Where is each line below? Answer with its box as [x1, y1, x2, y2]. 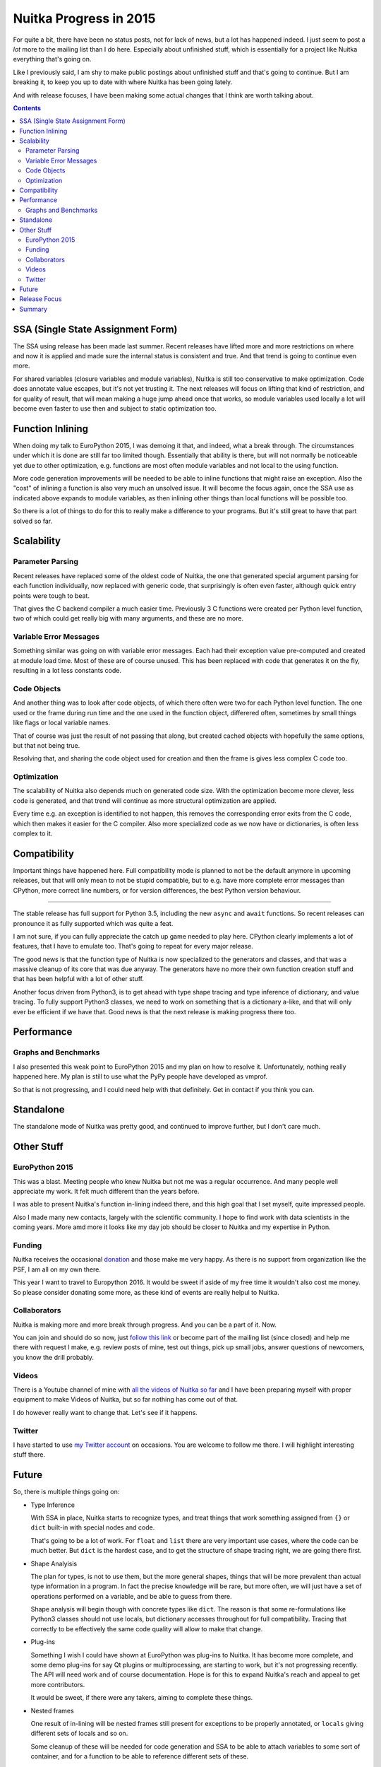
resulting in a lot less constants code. [13, 667, 121, 675]
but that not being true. [13, 741, 80, 749]
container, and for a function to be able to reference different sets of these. [30, 1752, 249, 1761]
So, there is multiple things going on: [13, 1488, 120, 1496]
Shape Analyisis [30, 1559, 78, 1568]
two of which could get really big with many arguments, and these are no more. [13, 614, 243, 623]
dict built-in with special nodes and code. [30, 1523, 155, 1532]
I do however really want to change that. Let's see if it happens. [13, 1408, 198, 1416]
